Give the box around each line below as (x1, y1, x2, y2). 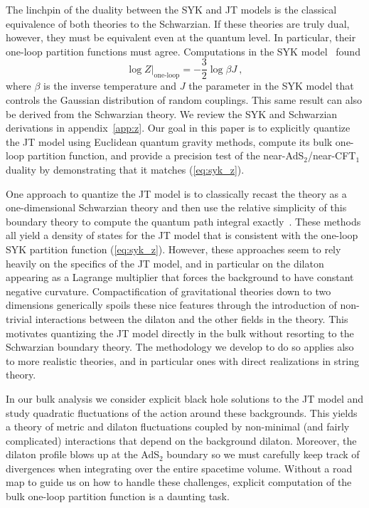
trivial (6, 311, 33, 326)
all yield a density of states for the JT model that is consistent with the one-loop (6, 228, 358, 243)
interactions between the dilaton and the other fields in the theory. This (35, 311, 348, 326)
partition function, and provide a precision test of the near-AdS (27, 148, 304, 163)
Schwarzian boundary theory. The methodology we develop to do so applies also (6, 339, 354, 354)
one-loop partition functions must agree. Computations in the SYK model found (6, 43, 360, 58)
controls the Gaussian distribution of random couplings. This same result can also (6, 92, 363, 107)
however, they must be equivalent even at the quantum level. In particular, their (6, 30, 356, 45)
